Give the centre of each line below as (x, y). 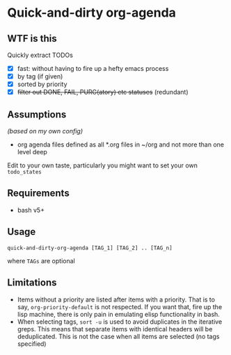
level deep (32, 152)
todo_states (24, 172)
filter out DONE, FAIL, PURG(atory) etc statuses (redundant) (103, 92)
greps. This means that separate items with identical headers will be (115, 329)
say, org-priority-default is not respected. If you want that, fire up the (120, 306)
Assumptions (37, 114)
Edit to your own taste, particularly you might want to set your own (103, 165)
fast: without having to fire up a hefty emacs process (93, 68)
